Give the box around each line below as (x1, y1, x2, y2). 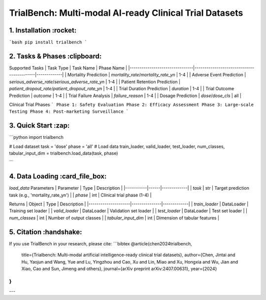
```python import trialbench (9, 134, 64, 140)
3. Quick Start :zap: (9, 121, 70, 130)
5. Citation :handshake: (9, 228, 82, 236)
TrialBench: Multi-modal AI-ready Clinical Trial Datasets (9, 7, 243, 18)
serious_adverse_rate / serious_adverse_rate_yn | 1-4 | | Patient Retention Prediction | (9, 79, 181, 85)
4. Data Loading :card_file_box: (9, 172, 107, 181)
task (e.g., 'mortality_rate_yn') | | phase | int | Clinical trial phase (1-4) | (9, 192, 152, 198)
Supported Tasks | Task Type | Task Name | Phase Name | (9, 65, 128, 71)
